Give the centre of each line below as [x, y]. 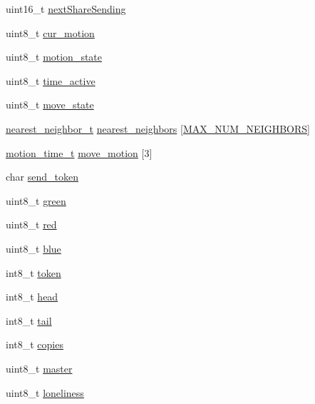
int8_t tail [29, 320]
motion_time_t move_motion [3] [79, 152]
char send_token [42, 177]
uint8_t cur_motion [50, 32]
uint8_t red [31, 224]
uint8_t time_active [51, 80]
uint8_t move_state [50, 105]
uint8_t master [39, 368]
